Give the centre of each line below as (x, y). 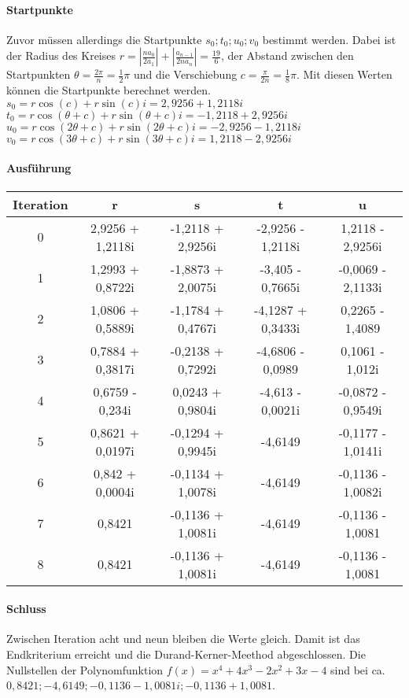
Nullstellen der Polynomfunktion (85, 669)
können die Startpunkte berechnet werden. (109, 90)
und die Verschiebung (185, 74)
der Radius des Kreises (61, 55)
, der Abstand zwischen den (287, 55)
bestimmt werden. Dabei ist (329, 39)
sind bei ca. (358, 669)
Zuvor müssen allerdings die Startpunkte (104, 39)
